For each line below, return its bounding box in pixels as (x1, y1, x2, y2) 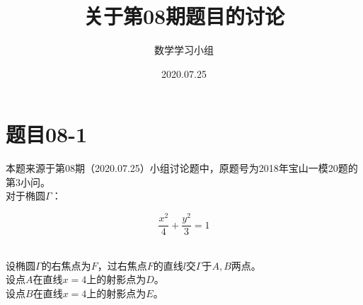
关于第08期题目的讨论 (83, 1, 285, 30)
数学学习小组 (154, 42, 214, 57)
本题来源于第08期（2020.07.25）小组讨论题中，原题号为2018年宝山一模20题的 (6, 161, 358, 175)
